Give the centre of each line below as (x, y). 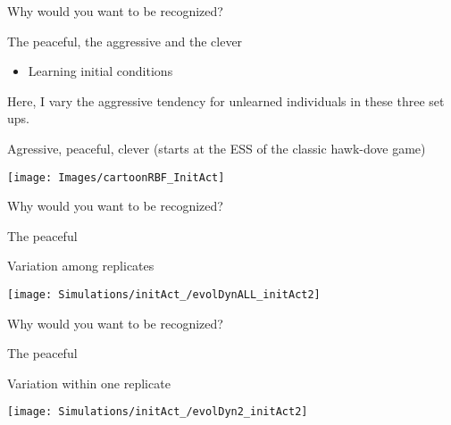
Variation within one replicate (89, 383)
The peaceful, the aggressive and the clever (125, 41)
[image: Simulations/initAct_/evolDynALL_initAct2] (164, 295)
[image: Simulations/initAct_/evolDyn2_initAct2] (158, 412)
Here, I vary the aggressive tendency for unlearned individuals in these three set (226, 100)
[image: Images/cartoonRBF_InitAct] (116, 177)
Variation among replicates (81, 266)
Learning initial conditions (100, 71)
